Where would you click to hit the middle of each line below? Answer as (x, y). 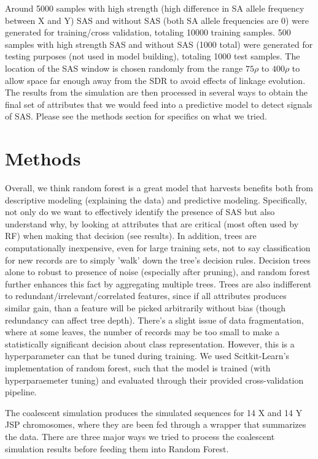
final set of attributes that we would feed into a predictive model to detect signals (159, 104)
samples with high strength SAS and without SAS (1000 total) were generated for (159, 44)
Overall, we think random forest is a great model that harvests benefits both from (159, 188)
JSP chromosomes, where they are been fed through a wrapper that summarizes (156, 424)
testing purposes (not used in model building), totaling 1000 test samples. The (153, 56)
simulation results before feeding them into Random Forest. (117, 448)
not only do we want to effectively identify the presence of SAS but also (140, 212)
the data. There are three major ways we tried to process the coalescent (140, 436)
